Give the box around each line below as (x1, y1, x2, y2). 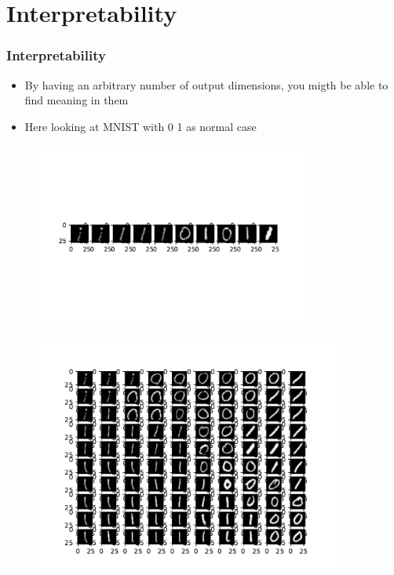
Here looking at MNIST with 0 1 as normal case (24, 118, 257, 134)
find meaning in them (24, 92, 129, 108)
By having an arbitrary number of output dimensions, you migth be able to (24, 76, 389, 93)
